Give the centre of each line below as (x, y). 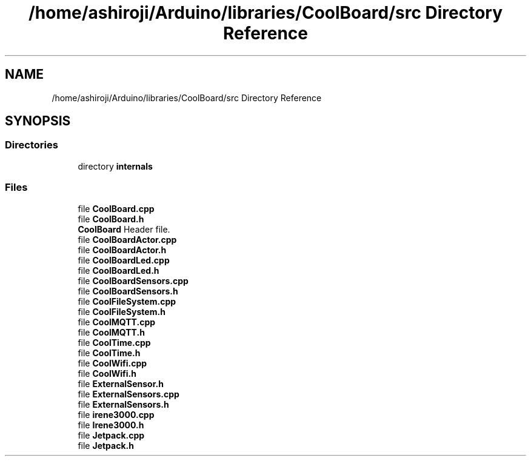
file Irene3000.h (111, 425)
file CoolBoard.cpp (116, 208)
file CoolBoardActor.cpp (127, 239)
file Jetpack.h (106, 445)
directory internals (115, 166)
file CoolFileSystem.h (122, 311)
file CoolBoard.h (111, 219)
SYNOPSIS (38, 121)
